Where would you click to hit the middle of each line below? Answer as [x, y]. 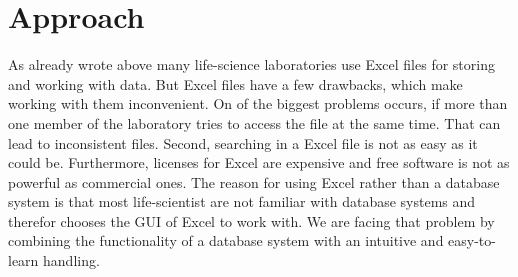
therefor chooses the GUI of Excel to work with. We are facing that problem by [251, 220]
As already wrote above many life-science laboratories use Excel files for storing [251, 64]
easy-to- [472, 240]
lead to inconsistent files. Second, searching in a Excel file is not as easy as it [243, 142]
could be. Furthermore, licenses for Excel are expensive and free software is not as [259, 162]
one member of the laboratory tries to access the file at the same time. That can [254, 122]
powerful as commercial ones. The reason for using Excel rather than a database [254, 181]
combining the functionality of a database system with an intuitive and [226, 240]
